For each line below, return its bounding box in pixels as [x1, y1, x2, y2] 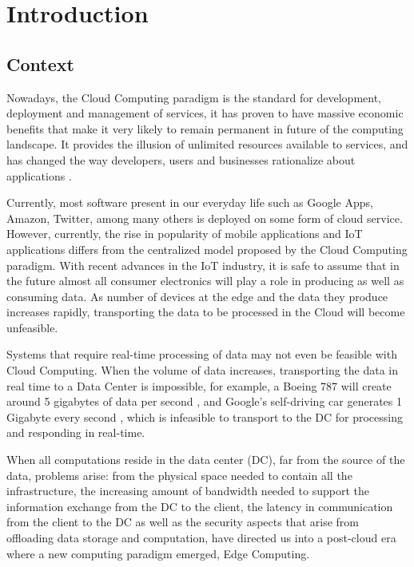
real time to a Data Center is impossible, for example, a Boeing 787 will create [6, 377, 392, 394]
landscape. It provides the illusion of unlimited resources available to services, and [6, 136, 408, 153]
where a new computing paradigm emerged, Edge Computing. [6, 545, 310, 561]
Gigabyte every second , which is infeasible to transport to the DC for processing [6, 408, 404, 425]
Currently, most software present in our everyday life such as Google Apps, [6, 194, 373, 211]
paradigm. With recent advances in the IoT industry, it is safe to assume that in [6, 256, 400, 273]
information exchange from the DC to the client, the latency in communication [6, 498, 393, 514]
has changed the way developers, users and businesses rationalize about [6, 151, 356, 168]
